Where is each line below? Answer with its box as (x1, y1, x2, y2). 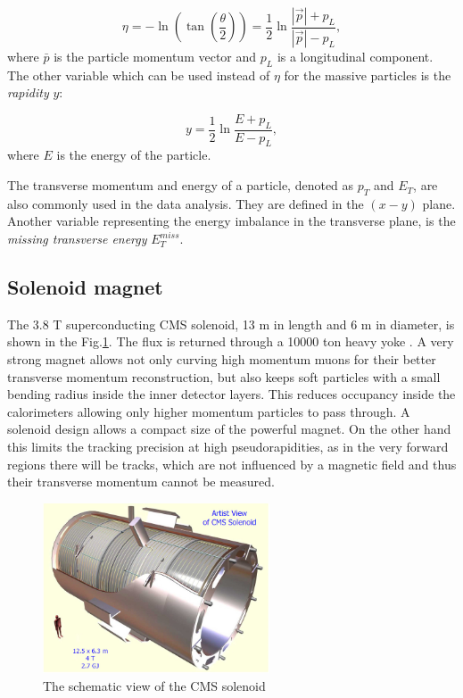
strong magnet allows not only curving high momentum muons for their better (7, 350, 436, 369)
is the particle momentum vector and (54, 46, 257, 65)
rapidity (7, 83, 49, 102)
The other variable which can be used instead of (7, 65, 270, 84)
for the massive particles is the (284, 65, 451, 84)
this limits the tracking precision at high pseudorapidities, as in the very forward (7, 437, 449, 456)
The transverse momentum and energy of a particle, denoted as (7, 176, 354, 195)
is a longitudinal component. (277, 46, 434, 65)
